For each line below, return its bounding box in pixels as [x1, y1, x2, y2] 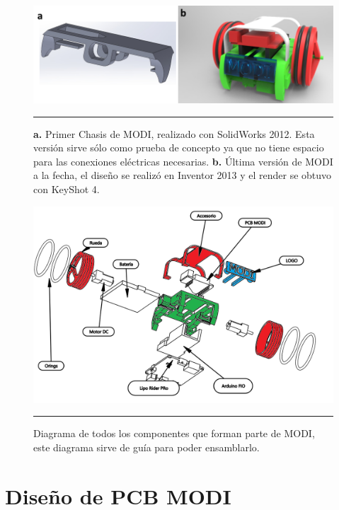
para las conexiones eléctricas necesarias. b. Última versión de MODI [33, 153, 333, 168]
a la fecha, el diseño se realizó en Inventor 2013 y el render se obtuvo [33, 168, 332, 182]
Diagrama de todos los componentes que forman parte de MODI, [33, 426, 315, 441]
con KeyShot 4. [33, 182, 100, 197]
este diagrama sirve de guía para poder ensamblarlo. [33, 440, 260, 455]
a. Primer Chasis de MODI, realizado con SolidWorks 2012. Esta [33, 126, 315, 141]
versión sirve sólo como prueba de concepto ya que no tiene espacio [33, 140, 324, 155]
